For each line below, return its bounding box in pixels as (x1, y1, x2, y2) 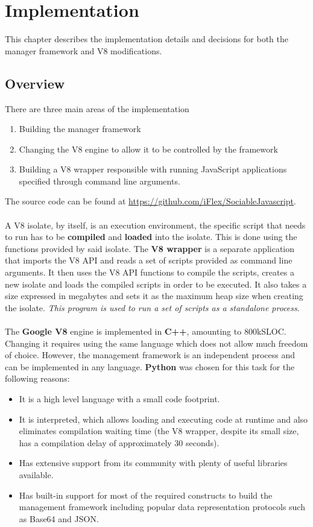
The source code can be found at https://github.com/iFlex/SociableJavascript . (5, 195, 296, 207)
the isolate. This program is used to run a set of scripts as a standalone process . (5, 301, 300, 314)
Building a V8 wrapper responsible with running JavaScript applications (19, 163, 287, 175)
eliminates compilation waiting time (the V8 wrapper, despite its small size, (19, 424, 299, 437)
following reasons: (5, 372, 70, 385)
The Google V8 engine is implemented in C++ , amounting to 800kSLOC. (5, 325, 286, 338)
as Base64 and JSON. (19, 512, 99, 525)
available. (19, 468, 54, 481)
